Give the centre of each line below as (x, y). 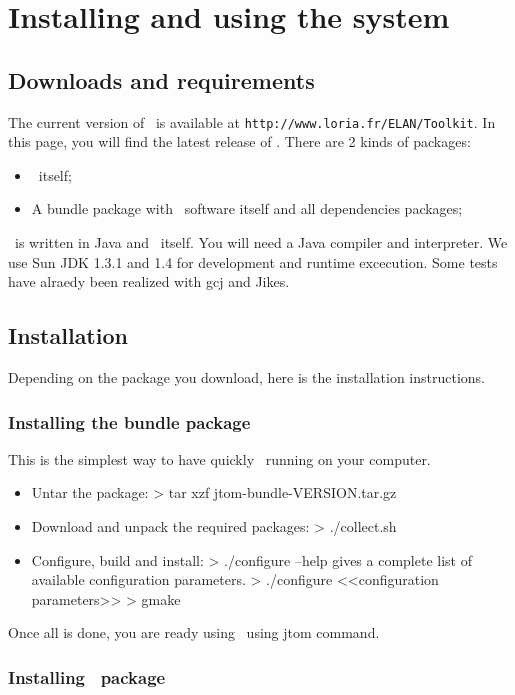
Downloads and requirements (161, 79)
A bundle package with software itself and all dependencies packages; (247, 208)
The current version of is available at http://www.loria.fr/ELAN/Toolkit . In (252, 121)
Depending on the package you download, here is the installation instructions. (247, 377)
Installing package (87, 676)
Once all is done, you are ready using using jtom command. (194, 632)
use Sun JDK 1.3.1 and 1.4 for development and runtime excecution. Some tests (253, 261)
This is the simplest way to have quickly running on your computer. (219, 458)
